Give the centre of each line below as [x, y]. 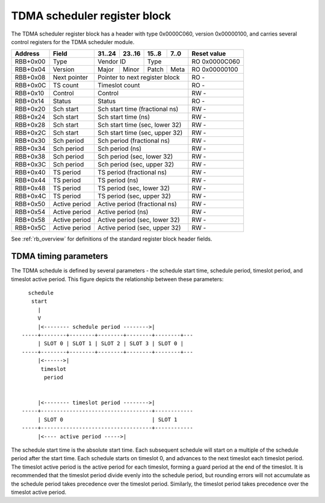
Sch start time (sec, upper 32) [140, 133]
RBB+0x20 [30, 109]
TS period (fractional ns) [132, 172]
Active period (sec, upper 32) [139, 228]
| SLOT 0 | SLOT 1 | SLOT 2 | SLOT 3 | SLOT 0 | [110, 343]
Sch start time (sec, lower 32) [139, 125]
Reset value [209, 54]
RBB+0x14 [29, 101]
